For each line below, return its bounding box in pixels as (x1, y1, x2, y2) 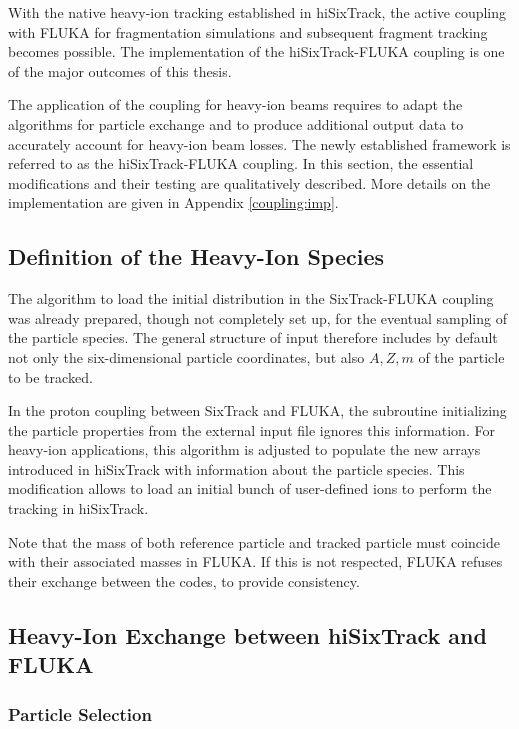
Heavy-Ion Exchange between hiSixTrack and (8, 619, 487, 650)
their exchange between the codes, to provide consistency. (8, 570, 360, 591)
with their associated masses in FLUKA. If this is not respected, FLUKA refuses (8, 551, 503, 572)
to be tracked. (8, 366, 93, 387)
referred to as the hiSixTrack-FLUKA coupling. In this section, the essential (8, 153, 474, 174)
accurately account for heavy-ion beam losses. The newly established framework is (8, 133, 511, 154)
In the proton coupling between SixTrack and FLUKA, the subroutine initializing (8, 400, 507, 421)
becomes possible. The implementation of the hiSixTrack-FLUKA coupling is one (8, 41, 505, 62)
